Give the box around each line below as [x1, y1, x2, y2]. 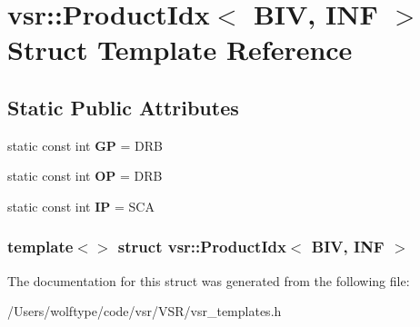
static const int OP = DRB [7, 166, 163, 185]
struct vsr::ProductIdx [117, 235, 286, 258]
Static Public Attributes [7, 93, 239, 121]
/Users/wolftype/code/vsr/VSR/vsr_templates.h [7, 302, 282, 321]
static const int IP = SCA [7, 196, 155, 215]
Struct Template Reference [7, 31, 353, 68]
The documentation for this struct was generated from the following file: [7, 271, 410, 290]
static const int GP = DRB [7, 135, 164, 154]
